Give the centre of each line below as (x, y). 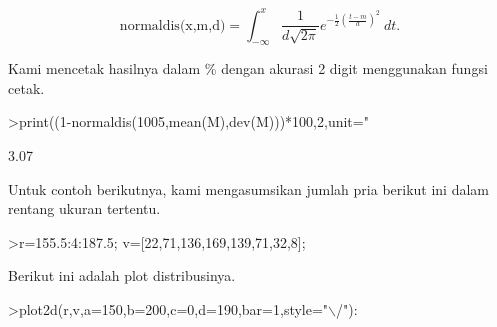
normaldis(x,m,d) (172, 25)
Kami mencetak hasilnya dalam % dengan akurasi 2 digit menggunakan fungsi (248, 68)
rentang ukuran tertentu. (84, 208)
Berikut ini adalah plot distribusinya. (122, 275)
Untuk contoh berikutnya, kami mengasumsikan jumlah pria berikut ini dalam (249, 188)
